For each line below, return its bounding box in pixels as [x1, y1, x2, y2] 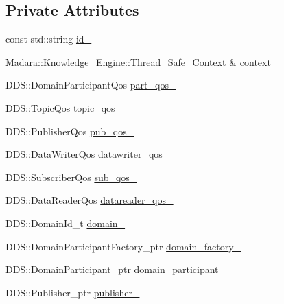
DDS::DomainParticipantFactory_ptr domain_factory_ [5, 239, 241, 253]
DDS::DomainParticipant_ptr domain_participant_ [5, 262, 226, 277]
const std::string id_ [5, 32, 92, 46]
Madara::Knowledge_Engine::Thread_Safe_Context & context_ [5, 54, 279, 69]
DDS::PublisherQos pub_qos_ [5, 124, 134, 138]
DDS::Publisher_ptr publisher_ [5, 285, 140, 299]
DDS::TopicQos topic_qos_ [5, 100, 123, 115]
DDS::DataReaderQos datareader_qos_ [5, 193, 174, 207]
